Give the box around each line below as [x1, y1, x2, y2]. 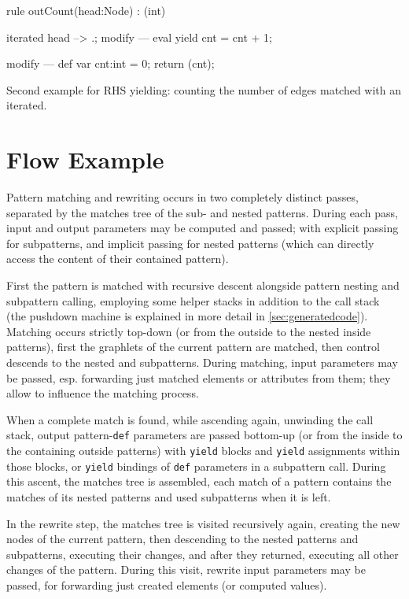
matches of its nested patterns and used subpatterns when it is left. [6, 488, 331, 505]
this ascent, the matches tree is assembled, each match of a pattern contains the [6, 473, 392, 490]
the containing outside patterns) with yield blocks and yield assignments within [6, 442, 400, 459]
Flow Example [6, 143, 164, 176]
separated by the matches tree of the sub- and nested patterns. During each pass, [6, 204, 398, 220]
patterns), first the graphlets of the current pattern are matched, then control [6, 338, 381, 355]
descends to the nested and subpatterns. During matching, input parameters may [6, 354, 398, 371]
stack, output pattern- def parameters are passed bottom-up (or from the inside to [6, 427, 403, 443]
